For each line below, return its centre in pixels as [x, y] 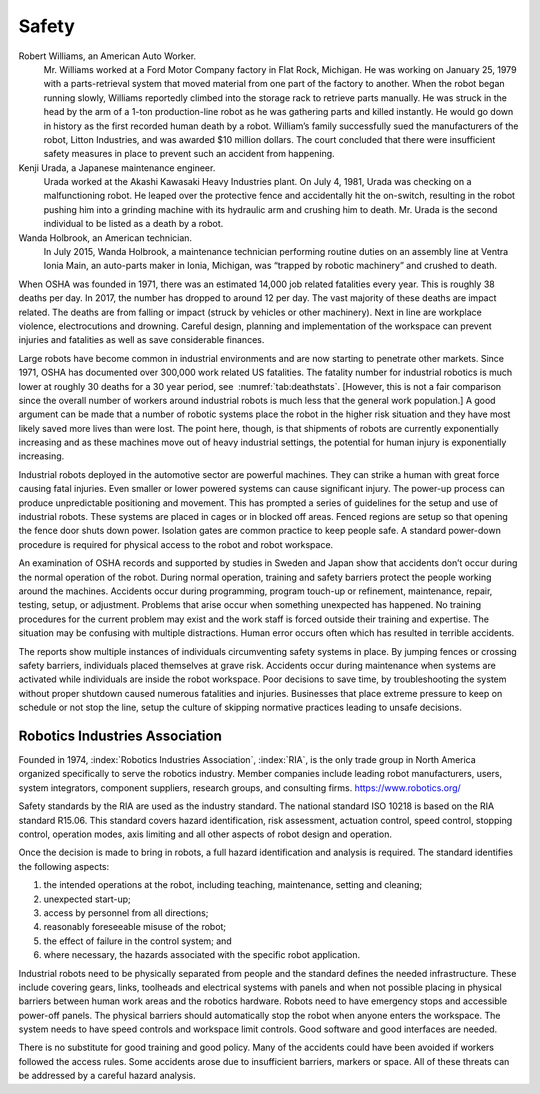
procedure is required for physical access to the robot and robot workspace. [176, 544]
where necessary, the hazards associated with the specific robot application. [202, 955]
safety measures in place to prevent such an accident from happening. [189, 154]
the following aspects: [64, 866]
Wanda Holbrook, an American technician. [105, 237]
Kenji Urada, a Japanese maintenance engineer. [117, 167]
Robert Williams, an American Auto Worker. [107, 56]
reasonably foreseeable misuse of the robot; [135, 927]
